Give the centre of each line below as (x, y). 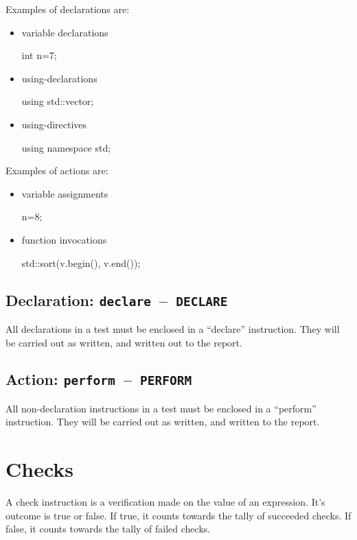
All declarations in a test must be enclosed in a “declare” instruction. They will (173, 328)
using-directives (54, 124)
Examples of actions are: (57, 171)
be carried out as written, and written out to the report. (124, 342)
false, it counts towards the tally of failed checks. (108, 529)
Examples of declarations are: (68, 9)
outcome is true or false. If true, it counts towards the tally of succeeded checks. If (178, 515)
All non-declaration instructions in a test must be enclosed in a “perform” (161, 408)
